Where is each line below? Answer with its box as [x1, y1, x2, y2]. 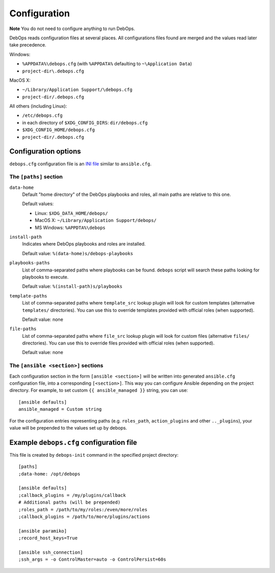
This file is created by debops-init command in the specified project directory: [9, 452, 179, 458]
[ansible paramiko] [18, 528, 67, 534]
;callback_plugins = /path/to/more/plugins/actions [18, 514, 150, 519]
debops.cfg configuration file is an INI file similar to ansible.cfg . [9, 161, 152, 167]
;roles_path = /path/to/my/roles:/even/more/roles [18, 507, 148, 512]
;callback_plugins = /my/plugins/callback [18, 492, 126, 498]
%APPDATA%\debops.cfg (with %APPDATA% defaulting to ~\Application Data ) [22, 61, 192, 67]
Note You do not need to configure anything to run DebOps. [9, 26, 135, 32]
